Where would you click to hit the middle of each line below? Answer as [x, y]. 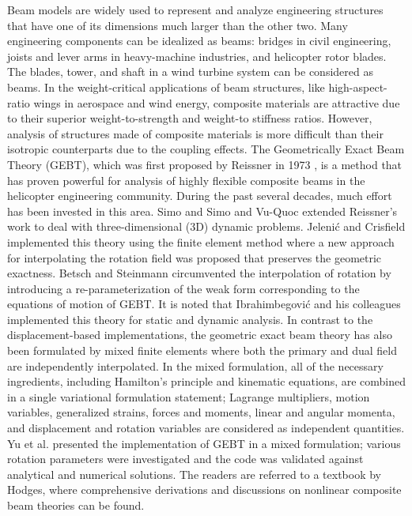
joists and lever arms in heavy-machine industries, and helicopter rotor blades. [197, 56]
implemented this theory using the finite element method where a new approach [201, 241]
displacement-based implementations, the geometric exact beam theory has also [200, 335]
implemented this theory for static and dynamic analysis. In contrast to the [190, 319]
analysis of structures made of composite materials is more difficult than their [195, 133]
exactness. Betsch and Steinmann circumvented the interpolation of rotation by [199, 273]
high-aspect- [358, 87]
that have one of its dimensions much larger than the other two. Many [178, 25]
